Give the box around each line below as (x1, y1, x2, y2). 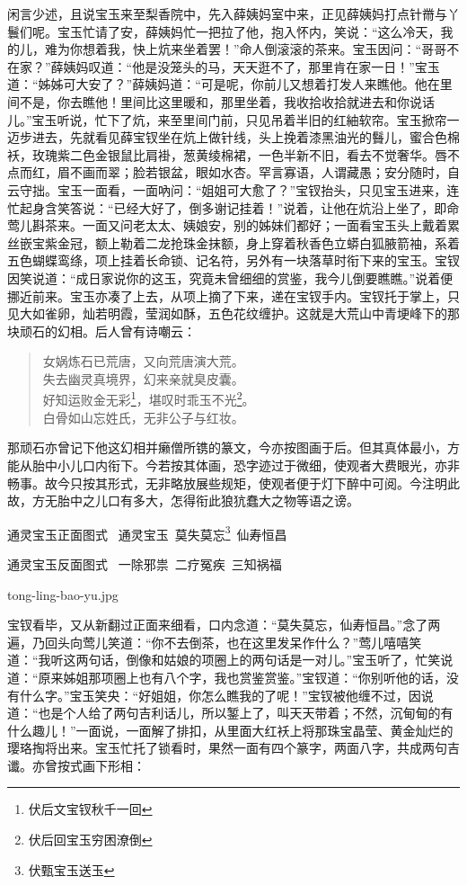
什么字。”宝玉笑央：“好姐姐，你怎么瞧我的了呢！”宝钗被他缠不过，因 (19, 685, 421, 704)
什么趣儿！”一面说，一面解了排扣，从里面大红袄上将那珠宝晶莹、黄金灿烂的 (7, 720, 454, 739)
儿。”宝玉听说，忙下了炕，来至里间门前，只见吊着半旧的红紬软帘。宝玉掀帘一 (7, 110, 460, 129)
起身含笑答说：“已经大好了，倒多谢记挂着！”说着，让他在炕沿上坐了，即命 (19, 198, 460, 217)
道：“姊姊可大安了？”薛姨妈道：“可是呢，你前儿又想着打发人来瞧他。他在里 (7, 75, 453, 94)
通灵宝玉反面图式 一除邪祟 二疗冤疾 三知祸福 (7, 554, 282, 573)
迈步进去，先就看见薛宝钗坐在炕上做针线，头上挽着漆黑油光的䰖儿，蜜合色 (7, 128, 447, 147)
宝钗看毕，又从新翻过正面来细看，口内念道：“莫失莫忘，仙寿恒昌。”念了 (7, 615, 428, 634)
